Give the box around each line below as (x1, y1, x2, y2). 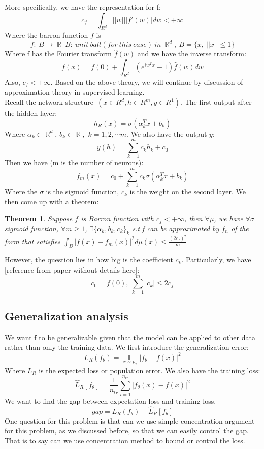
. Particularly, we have (181, 254, 251, 265)
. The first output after (180, 97, 252, 107)
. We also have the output (126, 128, 207, 139)
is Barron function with (81, 213, 154, 224)
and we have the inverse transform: (137, 48, 246, 59)
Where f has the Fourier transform (5, 48, 112, 59)
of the (230, 223, 249, 233)
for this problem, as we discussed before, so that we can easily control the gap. (5, 425, 249, 436)
